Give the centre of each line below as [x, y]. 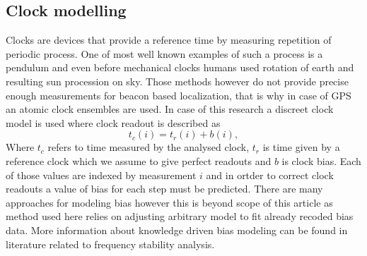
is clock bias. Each [321, 160]
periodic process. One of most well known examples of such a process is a [164, 53]
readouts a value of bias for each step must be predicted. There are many [164, 189]
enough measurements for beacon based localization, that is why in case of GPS [179, 95]
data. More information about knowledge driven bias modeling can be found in [177, 230]
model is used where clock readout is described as [113, 122]
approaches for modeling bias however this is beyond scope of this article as [169, 202]
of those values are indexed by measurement [101, 175]
